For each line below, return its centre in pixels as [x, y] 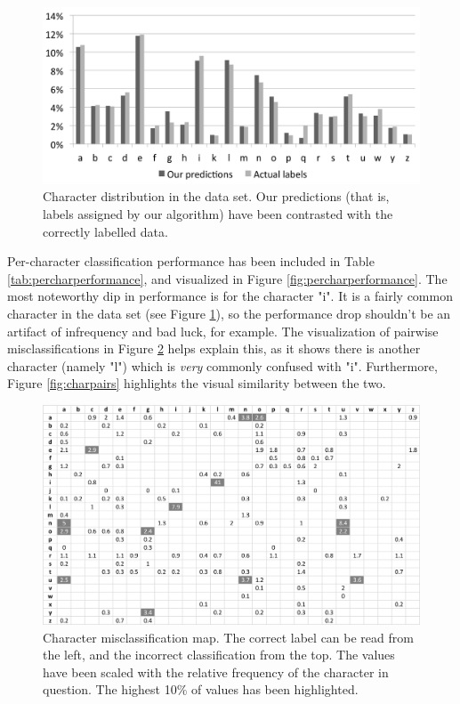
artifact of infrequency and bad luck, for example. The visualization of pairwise [223, 331]
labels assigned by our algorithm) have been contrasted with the [218, 213]
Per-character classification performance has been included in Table [191, 261]
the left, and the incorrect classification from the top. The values [219, 655]
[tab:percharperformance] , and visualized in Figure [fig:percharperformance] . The [227, 278]
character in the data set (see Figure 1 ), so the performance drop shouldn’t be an [229, 313]
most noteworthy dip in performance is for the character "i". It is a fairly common [230, 296]
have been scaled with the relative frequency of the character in [216, 672]
